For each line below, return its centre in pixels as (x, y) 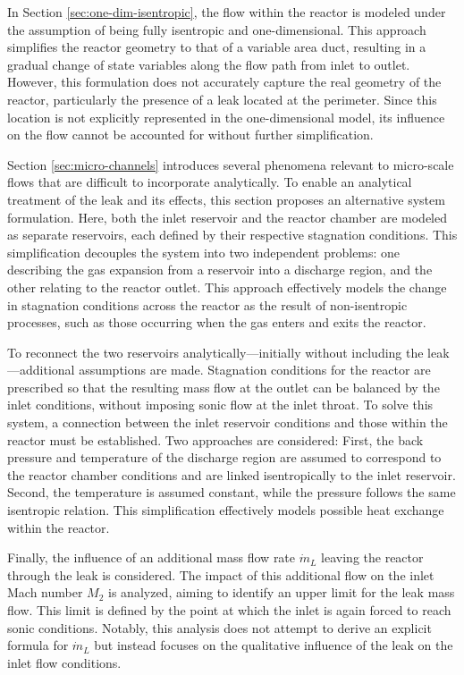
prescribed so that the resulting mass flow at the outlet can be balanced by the (224, 387)
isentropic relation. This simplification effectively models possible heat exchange (226, 510)
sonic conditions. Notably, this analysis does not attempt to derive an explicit (219, 627)
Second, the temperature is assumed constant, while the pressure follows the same (232, 492)
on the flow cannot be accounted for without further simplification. (190, 135)
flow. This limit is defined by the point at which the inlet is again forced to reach (229, 610)
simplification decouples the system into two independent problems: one (204, 252)
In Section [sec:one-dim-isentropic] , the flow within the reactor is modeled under (227, 12)
